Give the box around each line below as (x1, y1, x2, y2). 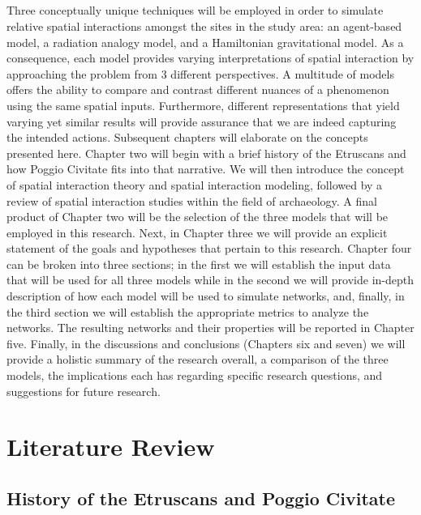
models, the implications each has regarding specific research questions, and (6, 367, 383, 384)
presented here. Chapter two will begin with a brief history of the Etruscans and (6, 144, 406, 161)
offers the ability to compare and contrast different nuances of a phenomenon (6, 81, 389, 98)
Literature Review (6, 430, 215, 463)
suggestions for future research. (6, 382, 161, 399)
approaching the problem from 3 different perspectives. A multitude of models (6, 65, 394, 82)
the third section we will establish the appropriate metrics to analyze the (6, 303, 369, 320)
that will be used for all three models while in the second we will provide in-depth (6, 271, 415, 288)
